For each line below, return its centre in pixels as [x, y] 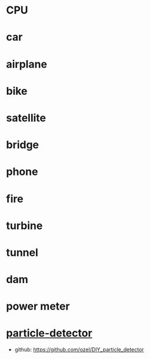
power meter [38, 306]
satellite [26, 118]
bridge [23, 145]
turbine [24, 226]
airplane [27, 64]
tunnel [22, 252]
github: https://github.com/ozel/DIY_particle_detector [79, 350]
